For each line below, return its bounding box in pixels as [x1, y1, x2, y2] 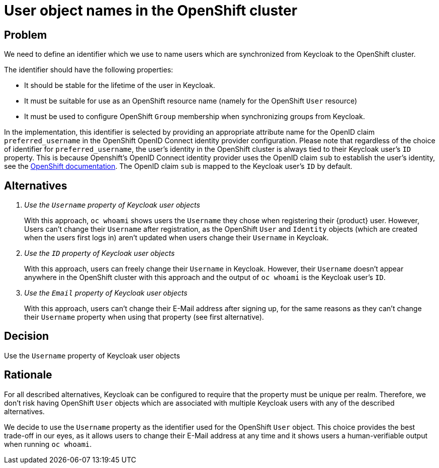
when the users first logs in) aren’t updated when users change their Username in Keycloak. [24, 233, 329, 242]
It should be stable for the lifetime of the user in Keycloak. [24, 81, 215, 90]
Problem [4, 28, 47, 41]
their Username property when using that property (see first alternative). [24, 313, 264, 322]
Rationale [4, 368, 52, 382]
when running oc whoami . [4, 439, 92, 448]
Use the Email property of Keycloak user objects [24, 289, 188, 298]
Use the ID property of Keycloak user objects [24, 249, 175, 258]
